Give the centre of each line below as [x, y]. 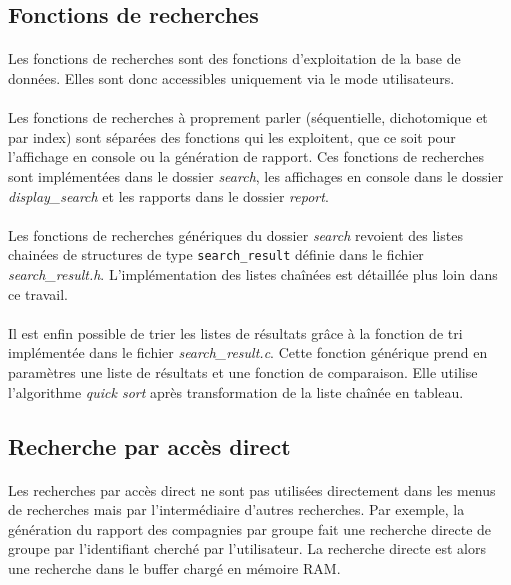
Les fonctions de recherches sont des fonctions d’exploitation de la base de [234, 58]
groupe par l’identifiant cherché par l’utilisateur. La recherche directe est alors [247, 548]
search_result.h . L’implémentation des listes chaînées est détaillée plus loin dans [253, 273]
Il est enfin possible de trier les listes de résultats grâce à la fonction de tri [235, 332]
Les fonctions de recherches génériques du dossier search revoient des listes [235, 234]
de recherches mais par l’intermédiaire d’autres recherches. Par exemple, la [236, 509]
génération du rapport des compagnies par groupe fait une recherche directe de [250, 528]
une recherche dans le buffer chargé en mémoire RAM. [174, 567]
